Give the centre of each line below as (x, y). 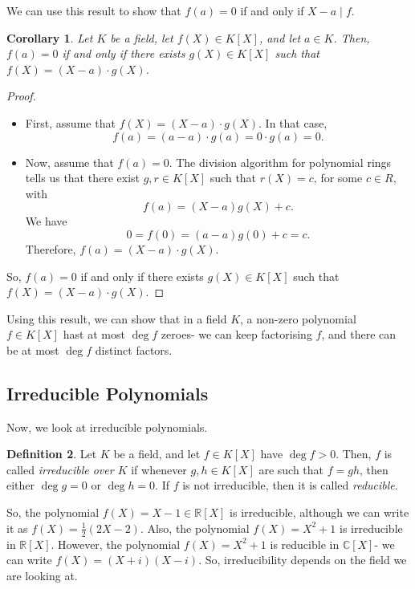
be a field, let (142, 37)
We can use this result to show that (94, 10)
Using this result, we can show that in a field (117, 318)
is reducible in (305, 544)
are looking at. (42, 575)
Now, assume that (69, 162)
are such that (291, 469)
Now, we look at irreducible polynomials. (107, 427)
